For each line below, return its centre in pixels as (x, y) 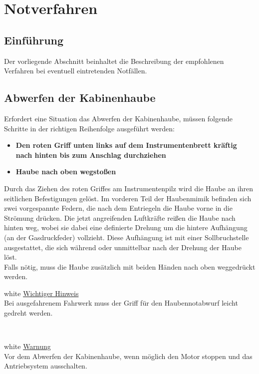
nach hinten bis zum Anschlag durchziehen (91, 155)
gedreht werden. (28, 313)
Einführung (34, 40)
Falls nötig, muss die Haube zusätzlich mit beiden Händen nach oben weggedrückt (130, 266)
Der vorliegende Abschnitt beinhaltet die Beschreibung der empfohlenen (114, 61)
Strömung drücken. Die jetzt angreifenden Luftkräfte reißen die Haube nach (120, 217)
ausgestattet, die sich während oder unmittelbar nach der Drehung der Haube (123, 247)
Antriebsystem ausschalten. (46, 366)
